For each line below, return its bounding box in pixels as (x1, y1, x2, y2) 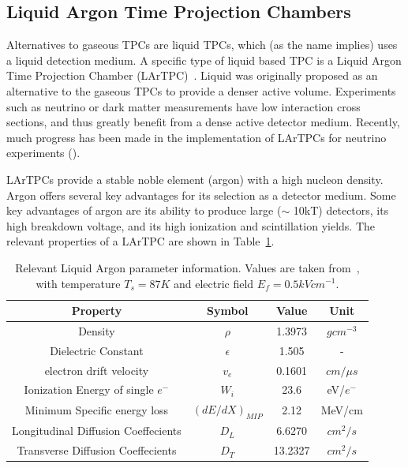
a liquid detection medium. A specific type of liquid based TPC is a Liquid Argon (6, 51, 402, 68)
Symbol (207, 302, 249, 319)
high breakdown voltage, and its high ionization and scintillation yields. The (6, 217, 375, 234)
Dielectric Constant (50, 342, 144, 358)
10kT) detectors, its (293, 202, 389, 219)
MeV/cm (320, 402, 363, 418)
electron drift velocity (44, 361, 149, 378)
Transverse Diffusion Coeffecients (17, 442, 177, 459)
